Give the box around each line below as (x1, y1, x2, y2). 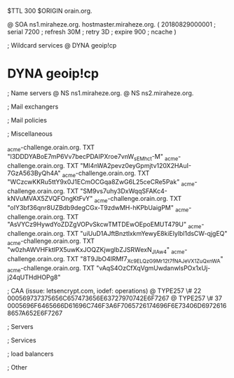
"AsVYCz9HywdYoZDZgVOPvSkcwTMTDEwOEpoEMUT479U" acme (7, 220, 202, 230)
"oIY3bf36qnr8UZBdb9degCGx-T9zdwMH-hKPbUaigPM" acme (7, 203, 189, 213)
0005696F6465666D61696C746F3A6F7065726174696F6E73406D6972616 (7, 301, 227, 309)
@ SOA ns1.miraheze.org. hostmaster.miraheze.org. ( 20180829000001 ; (7, 20, 216, 28)
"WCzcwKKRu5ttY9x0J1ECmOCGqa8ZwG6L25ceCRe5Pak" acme (7, 178, 195, 188)
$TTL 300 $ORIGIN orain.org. (7, 7, 92, 15)
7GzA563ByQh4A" (7, 169, 61, 177)
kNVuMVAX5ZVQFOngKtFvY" (7, 195, 93, 203)
